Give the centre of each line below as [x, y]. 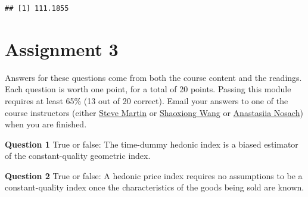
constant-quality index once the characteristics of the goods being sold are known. [155, 187]
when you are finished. [46, 124]
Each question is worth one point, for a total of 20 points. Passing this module [148, 89]
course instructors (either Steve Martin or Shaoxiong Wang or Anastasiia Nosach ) [154, 112]
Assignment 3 [62, 49]
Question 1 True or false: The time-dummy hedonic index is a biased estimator [152, 144]
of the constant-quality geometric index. [78, 156]
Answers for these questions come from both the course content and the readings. [153, 77]
